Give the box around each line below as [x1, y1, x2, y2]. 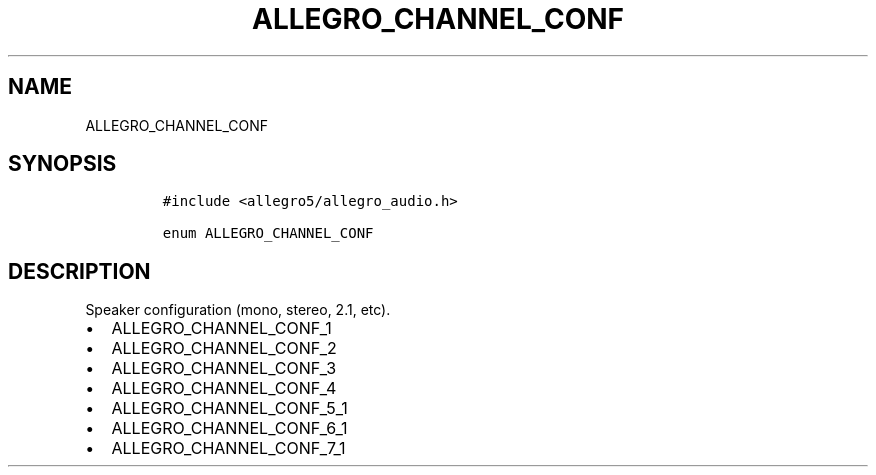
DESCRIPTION [8, 258, 151, 284]
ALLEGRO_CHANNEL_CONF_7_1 [111, 438, 346, 459]
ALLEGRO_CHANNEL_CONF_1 [111, 318, 332, 339]
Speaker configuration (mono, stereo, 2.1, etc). [85, 301, 391, 319]
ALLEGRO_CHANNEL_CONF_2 [111, 338, 337, 359]
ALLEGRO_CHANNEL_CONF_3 [111, 358, 337, 379]
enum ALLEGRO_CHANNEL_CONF [162, 225, 374, 242]
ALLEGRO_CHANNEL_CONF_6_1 [111, 418, 348, 439]
